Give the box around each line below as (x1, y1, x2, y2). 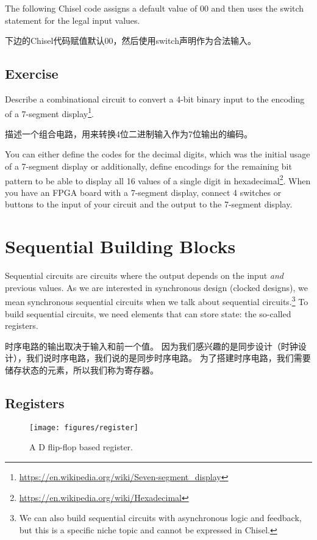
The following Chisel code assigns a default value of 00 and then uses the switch (5, 2, 304, 14)
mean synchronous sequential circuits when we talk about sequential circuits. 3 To (5, 293, 308, 308)
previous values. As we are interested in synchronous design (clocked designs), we (5, 281, 308, 293)
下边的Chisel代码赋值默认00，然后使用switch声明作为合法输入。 (5, 34, 256, 47)
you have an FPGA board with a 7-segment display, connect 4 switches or (5, 185, 282, 198)
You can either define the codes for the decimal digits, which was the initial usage (5, 148, 310, 160)
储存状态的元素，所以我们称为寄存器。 (5, 363, 158, 376)
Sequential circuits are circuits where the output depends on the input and (5, 269, 283, 282)
